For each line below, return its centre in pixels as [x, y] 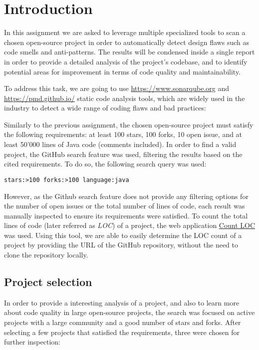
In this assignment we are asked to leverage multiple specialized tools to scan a [125, 32]
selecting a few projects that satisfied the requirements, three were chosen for [122, 332]
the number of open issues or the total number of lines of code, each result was [125, 206]
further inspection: [32, 342]
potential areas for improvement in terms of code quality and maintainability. [123, 71]
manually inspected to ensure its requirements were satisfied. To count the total [126, 215]
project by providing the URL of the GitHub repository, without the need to [121, 245]
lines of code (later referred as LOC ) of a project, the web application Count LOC [129, 225]
